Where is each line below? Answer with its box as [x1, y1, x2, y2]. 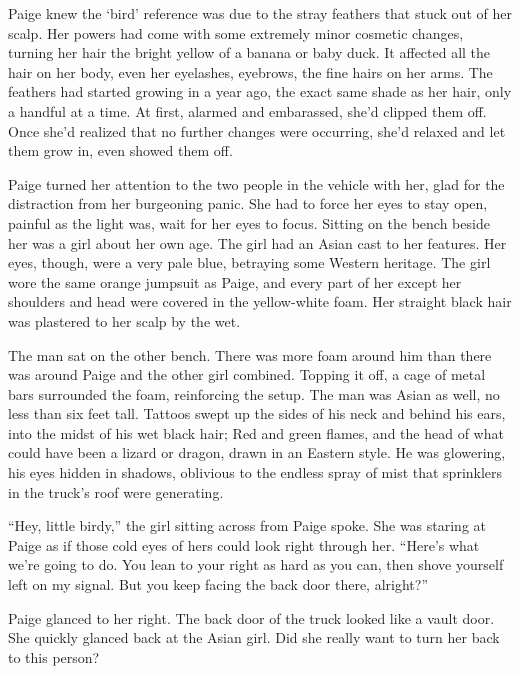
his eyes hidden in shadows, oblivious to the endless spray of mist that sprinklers [8, 462, 503, 483]
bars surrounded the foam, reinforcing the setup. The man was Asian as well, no [8, 383, 500, 404]
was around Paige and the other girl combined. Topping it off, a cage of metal [8, 364, 486, 385]
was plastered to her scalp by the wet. [8, 310, 241, 331]
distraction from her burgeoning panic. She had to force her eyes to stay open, [8, 193, 488, 214]
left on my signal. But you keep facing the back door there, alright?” [8, 574, 428, 595]
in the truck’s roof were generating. [8, 481, 224, 502]
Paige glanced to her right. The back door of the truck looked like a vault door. [8, 607, 495, 628]
